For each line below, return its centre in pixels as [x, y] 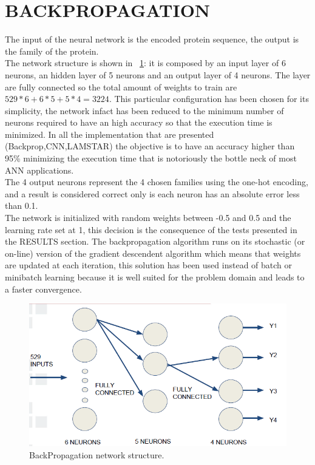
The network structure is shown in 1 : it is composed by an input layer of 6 [145, 63]
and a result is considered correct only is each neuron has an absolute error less [152, 193]
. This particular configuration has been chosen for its [209, 99]
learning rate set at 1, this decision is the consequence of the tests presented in [151, 229]
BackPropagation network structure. [97, 454]
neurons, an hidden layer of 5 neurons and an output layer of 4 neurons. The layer [158, 74]
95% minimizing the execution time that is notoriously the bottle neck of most [151, 158]
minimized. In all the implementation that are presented [110, 134]
